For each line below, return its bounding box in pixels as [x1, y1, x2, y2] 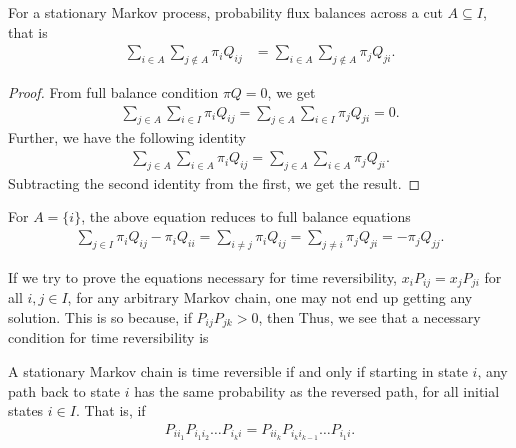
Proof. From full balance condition [8, 82, 219, 103]
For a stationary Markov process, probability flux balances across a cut [8, 2, 443, 22]
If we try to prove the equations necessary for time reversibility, [8, 266, 398, 287]
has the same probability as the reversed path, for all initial [134, 380, 500, 401]
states [8, 400, 44, 421]
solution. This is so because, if [8, 306, 192, 327]
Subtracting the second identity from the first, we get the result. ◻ [8, 172, 421, 193]
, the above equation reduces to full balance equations [81, 206, 411, 227]
